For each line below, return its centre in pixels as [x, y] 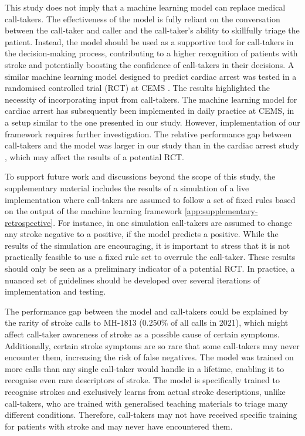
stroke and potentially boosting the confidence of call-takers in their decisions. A [150, 64]
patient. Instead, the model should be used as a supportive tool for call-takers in [149, 41]
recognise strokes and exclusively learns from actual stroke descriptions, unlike [145, 391]
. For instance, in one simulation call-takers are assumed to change [172, 222]
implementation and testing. [55, 291]
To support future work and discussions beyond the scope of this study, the [140, 176]
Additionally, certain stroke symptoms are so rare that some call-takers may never [152, 345]
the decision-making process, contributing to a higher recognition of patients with [151, 53]
